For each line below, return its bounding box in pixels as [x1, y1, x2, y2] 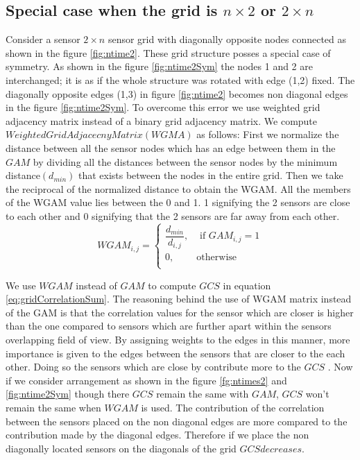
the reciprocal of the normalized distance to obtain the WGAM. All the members [6, 181, 351, 196]
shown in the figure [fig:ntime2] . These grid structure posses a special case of [6, 45, 331, 60]
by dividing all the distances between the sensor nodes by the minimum [33, 154, 338, 169]
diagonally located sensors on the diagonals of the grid [6, 441, 237, 455]
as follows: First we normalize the [196, 127, 339, 142]
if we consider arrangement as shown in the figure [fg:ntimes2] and [6, 373, 287, 387]
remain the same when [6, 400, 101, 414]
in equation [223, 278, 271, 292]
